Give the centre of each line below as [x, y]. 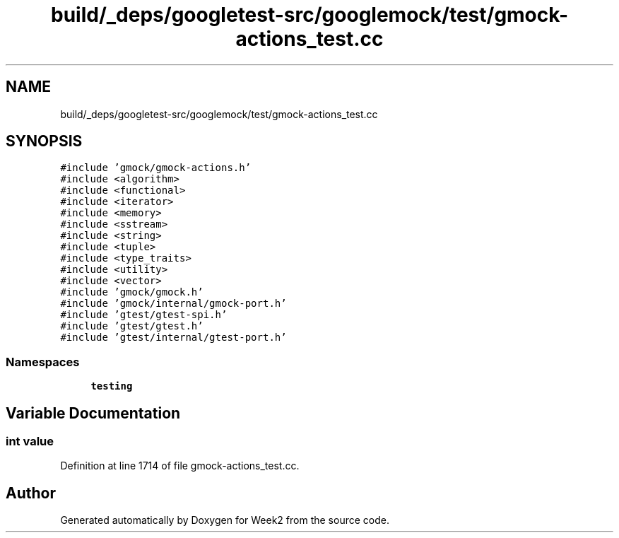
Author [31, 493]
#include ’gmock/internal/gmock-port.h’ [173, 304]
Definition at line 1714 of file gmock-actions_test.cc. [180, 466]
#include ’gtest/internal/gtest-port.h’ [173, 338]
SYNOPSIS [44, 141]
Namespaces [43, 362]
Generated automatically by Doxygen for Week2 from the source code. [225, 520]
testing [112, 386]
